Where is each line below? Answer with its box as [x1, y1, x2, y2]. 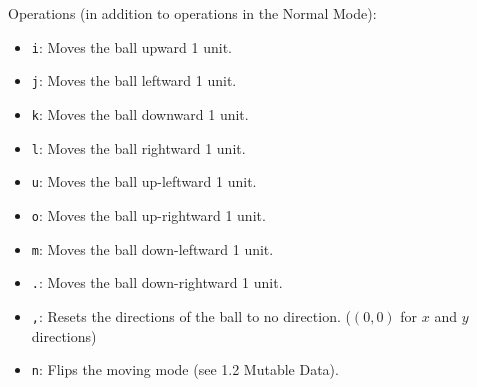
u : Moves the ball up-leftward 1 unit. [31, 171, 257, 192]
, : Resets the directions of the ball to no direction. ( [31, 305, 351, 326]
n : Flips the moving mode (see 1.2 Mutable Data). [31, 359, 339, 380]
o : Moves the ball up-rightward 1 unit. [31, 204, 266, 225]
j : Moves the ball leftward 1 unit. [31, 70, 237, 91]
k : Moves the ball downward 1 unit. [31, 103, 249, 124]
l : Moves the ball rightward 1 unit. [31, 137, 246, 158]
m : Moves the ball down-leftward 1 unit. [31, 238, 274, 259]
